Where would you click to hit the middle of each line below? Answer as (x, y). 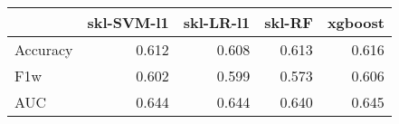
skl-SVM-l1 (128, 22)
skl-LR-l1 (217, 22)
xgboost (356, 22)
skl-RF (289, 22)
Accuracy (44, 49)
